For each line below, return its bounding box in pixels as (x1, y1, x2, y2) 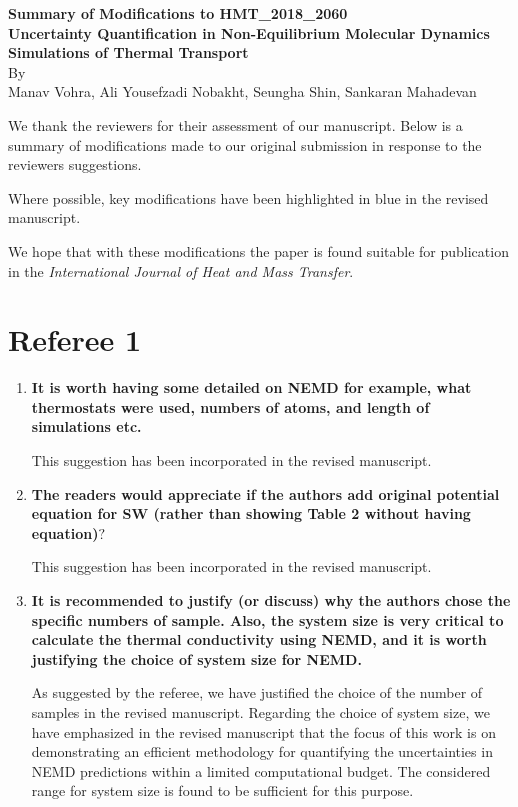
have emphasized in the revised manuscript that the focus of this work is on (31, 721, 496, 742)
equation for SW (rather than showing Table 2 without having (31, 503, 471, 524)
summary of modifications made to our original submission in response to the (8, 134, 482, 155)
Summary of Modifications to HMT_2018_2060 (8, 3, 348, 23)
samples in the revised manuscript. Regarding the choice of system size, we (31, 701, 490, 722)
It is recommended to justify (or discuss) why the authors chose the (31, 590, 511, 610)
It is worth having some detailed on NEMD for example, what (31, 377, 472, 398)
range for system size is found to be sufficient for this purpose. (31, 780, 414, 801)
